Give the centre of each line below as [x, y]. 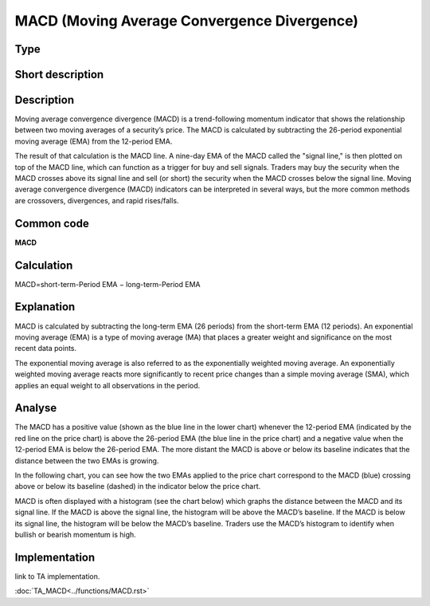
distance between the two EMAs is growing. [87, 460]
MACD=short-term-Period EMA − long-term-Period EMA [107, 284]
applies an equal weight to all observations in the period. [107, 385]
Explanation [45, 307]
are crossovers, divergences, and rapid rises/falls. [97, 200]
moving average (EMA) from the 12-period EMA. [94, 141]
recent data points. [46, 348]
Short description [59, 75]
